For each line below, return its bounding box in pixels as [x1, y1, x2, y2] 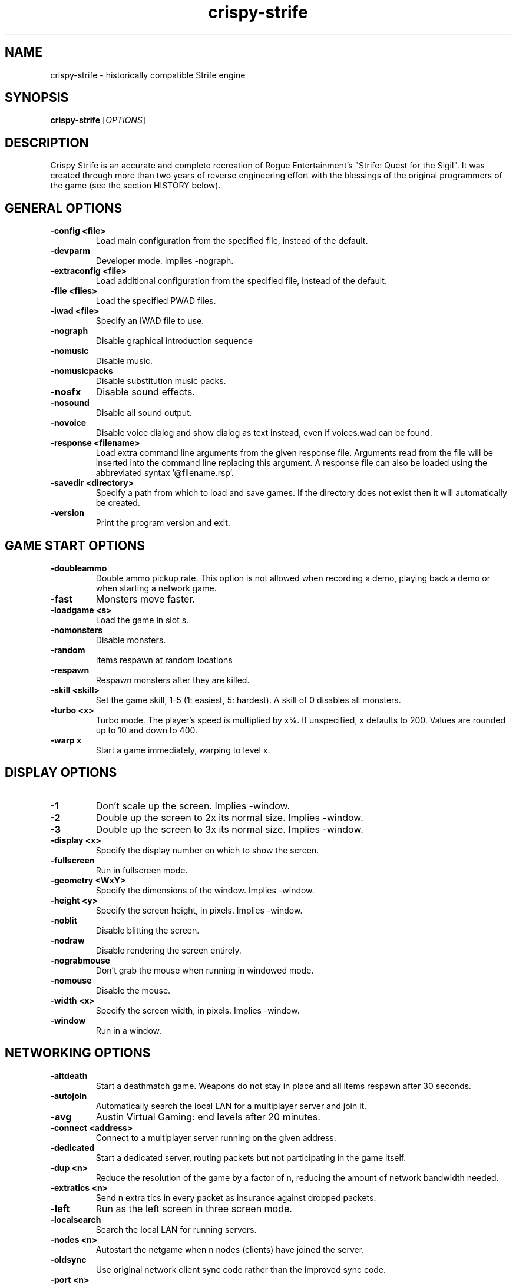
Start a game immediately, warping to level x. [95, 744, 270, 755]
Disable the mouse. [95, 985, 171, 995]
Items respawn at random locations [95, 654, 233, 665]
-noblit [50, 915, 77, 925]
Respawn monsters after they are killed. [95, 674, 250, 685]
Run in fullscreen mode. [95, 865, 188, 875]
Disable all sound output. [95, 408, 192, 418]
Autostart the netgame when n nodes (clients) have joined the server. [95, 1244, 365, 1255]
